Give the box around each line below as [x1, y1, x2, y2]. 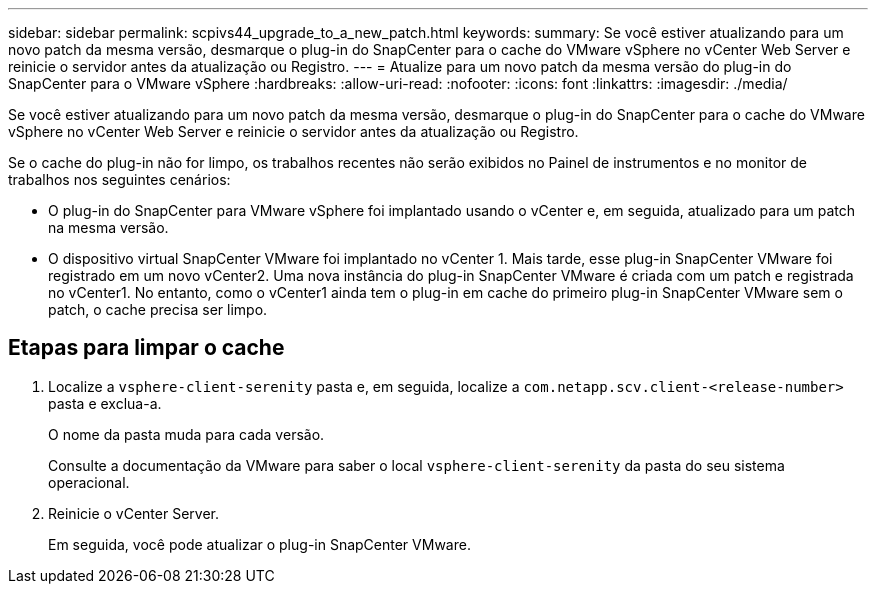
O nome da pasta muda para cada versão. [48, 425, 325, 443]
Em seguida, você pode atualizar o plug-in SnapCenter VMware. [48, 535, 471, 553]
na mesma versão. [48, 219, 169, 236]
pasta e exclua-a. [48, 394, 162, 412]
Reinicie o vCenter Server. [48, 504, 220, 522]
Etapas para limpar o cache [8, 335, 285, 361]
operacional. [48, 473, 130, 491]
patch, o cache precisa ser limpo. [48, 301, 268, 318]
